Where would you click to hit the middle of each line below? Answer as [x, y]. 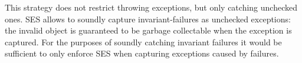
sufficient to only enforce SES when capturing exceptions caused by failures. [142, 53]
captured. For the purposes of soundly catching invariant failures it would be [143, 42]
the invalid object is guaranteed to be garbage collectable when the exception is [148, 30]
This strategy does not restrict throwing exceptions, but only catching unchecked [151, 7]
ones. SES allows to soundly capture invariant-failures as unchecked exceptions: [148, 19]
